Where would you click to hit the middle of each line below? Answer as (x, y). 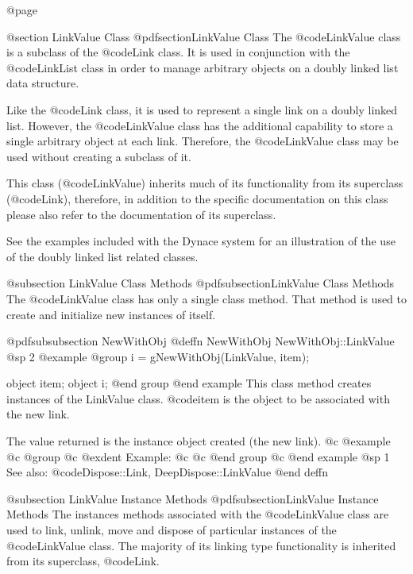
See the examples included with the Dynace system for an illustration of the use (201, 241)
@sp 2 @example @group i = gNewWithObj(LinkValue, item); (158, 356)
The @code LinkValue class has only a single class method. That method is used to (207, 298)
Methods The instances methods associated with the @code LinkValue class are (198, 514)
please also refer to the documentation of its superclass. (141, 214)
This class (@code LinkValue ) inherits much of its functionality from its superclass (205, 183)
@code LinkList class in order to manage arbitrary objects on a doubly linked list (203, 67)
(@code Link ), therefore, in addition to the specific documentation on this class (197, 198)
